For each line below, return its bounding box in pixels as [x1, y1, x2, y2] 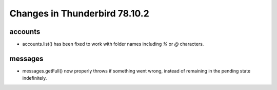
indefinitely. [22, 75, 47, 81]
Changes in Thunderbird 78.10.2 [9, 8, 150, 19]
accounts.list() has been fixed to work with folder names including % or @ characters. [22, 41, 204, 47]
